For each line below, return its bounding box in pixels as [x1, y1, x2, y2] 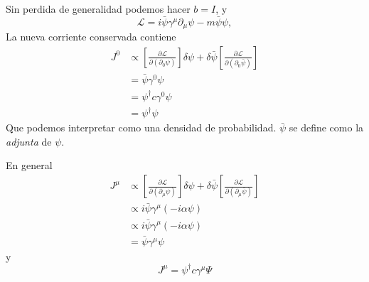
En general [6, 158, 53, 173]
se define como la [289, 120, 364, 135]
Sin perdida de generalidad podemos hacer [6, 1, 191, 16]
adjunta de [6, 134, 52, 148]
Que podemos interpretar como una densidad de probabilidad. [6, 120, 277, 135]
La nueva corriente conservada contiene [6, 29, 176, 44]
